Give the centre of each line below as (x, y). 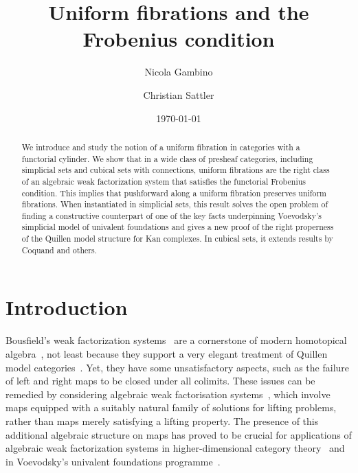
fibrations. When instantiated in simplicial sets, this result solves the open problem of (175, 204)
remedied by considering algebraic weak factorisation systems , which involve (168, 394)
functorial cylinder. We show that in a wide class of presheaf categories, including (167, 158)
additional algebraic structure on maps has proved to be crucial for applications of (179, 434)
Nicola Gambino (179, 72)
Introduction (67, 307)
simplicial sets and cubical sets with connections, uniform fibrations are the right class (176, 170)
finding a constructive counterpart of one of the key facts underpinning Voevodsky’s (171, 215)
